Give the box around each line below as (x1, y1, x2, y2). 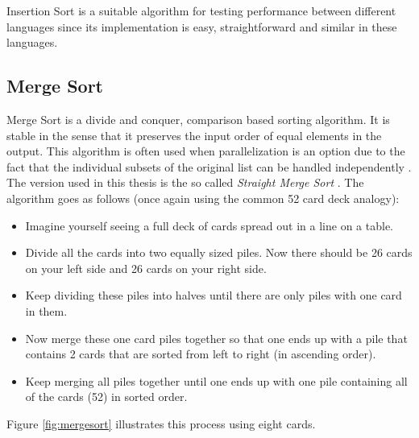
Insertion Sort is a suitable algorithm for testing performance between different (6, 2, 396, 19)
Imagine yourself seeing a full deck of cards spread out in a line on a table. (25, 217, 393, 233)
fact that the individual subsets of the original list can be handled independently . (6, 158, 412, 175)
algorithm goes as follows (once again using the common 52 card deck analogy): (6, 189, 400, 206)
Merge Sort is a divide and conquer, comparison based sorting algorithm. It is (6, 110, 390, 127)
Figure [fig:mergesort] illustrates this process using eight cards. (6, 415, 316, 432)
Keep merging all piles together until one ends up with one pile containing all (25, 372, 408, 389)
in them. (25, 302, 68, 319)
